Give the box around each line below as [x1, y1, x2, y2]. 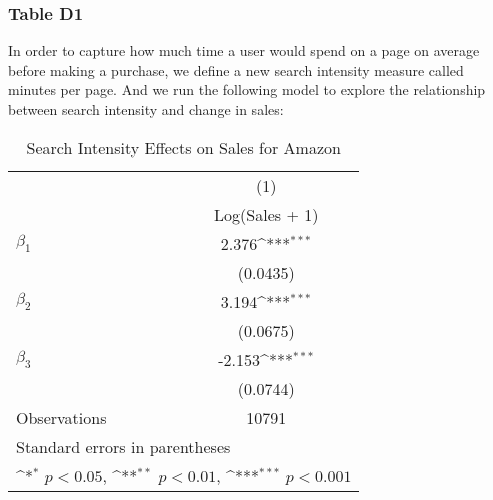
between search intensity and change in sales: [8, 99, 284, 119]
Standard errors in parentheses [16, 434, 231, 458]
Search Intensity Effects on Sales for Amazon [26, 135, 341, 159]
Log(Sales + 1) [214, 202, 319, 226]
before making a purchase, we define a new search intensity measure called [8, 59, 464, 80]
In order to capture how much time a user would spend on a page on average [8, 40, 480, 61]
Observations [16, 405, 107, 429]
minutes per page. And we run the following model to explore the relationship [8, 79, 486, 100]
